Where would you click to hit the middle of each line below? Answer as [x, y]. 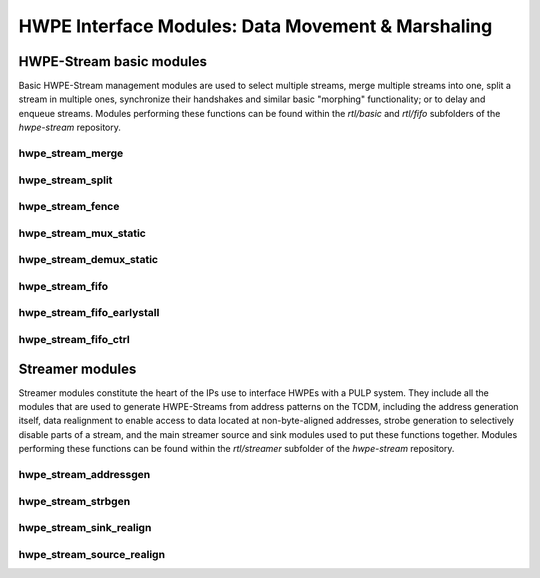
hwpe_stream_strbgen [74, 501]
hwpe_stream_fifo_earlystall [89, 313]
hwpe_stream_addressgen [84, 474]
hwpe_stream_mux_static [82, 233]
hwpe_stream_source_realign [91, 554]
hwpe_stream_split [65, 180]
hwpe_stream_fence [69, 207]
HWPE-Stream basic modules [112, 61]
